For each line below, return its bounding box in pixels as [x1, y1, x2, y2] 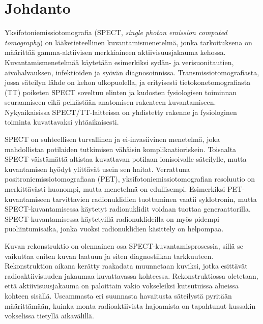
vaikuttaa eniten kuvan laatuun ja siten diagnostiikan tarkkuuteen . [5, 250, 214, 261]
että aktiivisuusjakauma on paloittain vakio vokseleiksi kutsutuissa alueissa [5, 280, 239, 291]
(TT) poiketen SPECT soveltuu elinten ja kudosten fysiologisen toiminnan [5, 86, 237, 97]
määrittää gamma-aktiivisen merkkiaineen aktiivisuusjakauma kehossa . [5, 47, 226, 57]
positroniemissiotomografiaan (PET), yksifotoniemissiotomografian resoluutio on [5, 173, 255, 184]
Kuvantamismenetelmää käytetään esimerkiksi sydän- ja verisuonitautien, [5, 56, 234, 67]
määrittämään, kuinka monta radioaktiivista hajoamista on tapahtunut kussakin [5, 300, 256, 311]
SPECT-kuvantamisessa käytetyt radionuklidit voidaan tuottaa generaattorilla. [5, 203, 251, 214]
